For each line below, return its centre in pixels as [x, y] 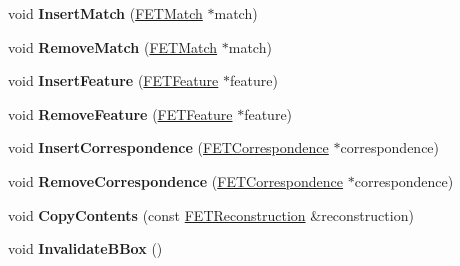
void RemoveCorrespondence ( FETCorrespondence [176, 180]
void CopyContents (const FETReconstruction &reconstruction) [211, 214]
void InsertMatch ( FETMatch [105, 13]
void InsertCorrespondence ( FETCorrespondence [168, 147]
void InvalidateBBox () [85, 248]
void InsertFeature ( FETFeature [113, 80]
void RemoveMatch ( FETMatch [113, 46]
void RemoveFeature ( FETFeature [120, 113]
